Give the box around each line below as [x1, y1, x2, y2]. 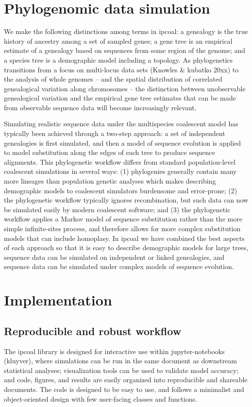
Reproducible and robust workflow [4, 323, 182, 338]
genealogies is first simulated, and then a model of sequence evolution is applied [4, 137, 241, 148]
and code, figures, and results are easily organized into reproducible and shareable [4, 374, 248, 385]
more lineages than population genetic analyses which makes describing [4, 176, 216, 186]
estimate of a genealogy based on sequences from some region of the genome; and [4, 45, 245, 55]
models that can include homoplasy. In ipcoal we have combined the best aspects [4, 233, 245, 243]
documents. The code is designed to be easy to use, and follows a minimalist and [4, 384, 244, 394]
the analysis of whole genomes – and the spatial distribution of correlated [4, 74, 222, 84]
